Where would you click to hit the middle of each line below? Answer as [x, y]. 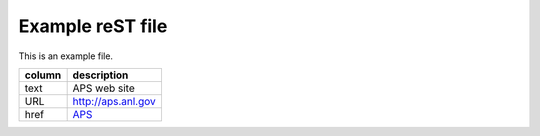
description [100, 75]
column [43, 75]
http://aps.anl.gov [114, 101]
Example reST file [93, 26]
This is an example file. [66, 56]
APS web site [103, 88]
